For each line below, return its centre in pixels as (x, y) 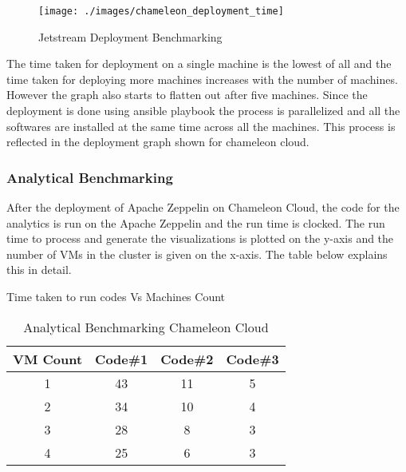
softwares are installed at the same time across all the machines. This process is (201, 126)
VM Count (48, 359)
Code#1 (122, 359)
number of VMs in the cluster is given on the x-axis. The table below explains (197, 254)
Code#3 (252, 359)
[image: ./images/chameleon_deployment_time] (161, 11)
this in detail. (39, 270)
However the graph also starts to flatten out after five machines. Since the (187, 95)
